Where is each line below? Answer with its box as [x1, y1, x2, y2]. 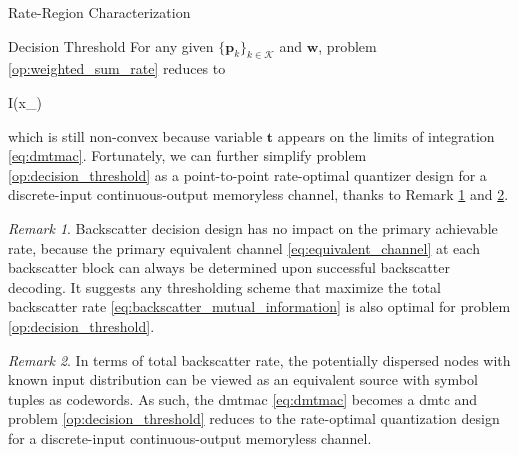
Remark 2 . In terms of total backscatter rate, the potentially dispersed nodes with [8, 349, 511, 370]
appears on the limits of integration [277, 125, 495, 146]
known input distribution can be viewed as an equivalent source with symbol [8, 369, 478, 390]
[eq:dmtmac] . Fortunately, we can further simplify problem [8, 145, 367, 166]
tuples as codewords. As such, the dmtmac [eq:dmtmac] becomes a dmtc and [8, 388, 478, 409]
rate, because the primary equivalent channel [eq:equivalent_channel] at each [8, 237, 480, 258]
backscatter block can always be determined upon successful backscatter [8, 257, 450, 278]
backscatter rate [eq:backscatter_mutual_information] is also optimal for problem [8, 296, 511, 317]
